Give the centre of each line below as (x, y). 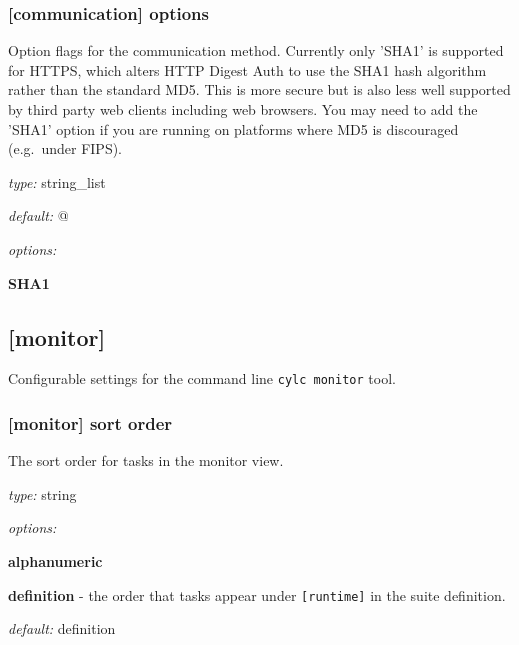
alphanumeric (55, 561)
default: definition (62, 628)
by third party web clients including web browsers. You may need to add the (243, 109)
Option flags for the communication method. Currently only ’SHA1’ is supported (256, 50)
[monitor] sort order (90, 422)
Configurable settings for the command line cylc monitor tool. (202, 378)
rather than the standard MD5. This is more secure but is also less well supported (259, 89)
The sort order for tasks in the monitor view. (146, 460)
